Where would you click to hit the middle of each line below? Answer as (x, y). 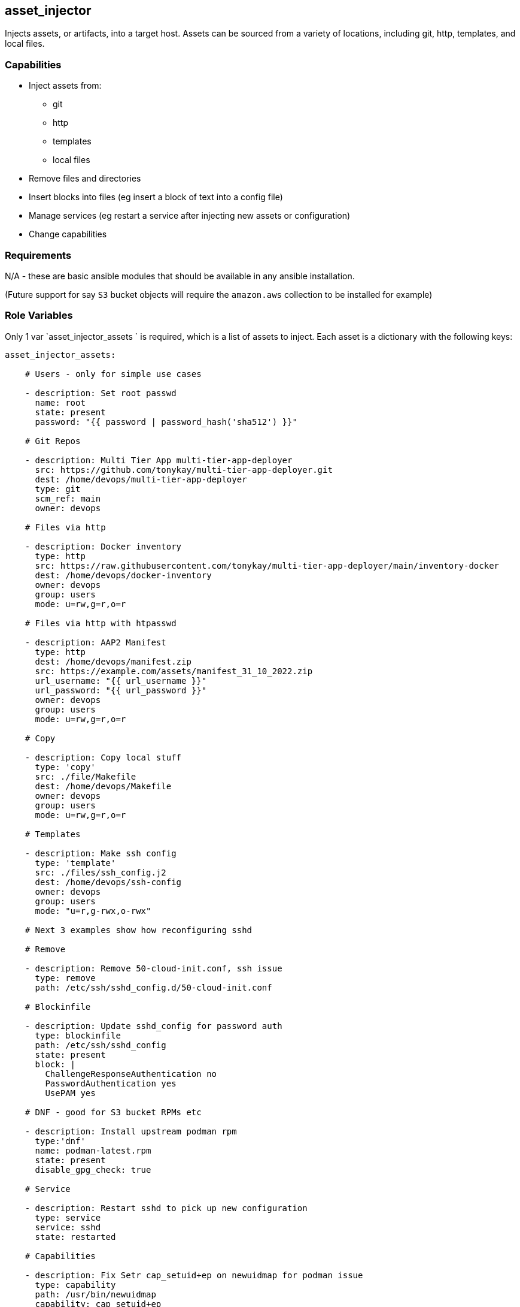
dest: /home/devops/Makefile (103, 786)
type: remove (65, 978)
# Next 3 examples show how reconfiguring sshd (139, 930)
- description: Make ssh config (101, 853)
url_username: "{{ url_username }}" (121, 680)
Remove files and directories (85, 179)
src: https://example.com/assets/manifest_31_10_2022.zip (174, 671)
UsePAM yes (70, 1093)
